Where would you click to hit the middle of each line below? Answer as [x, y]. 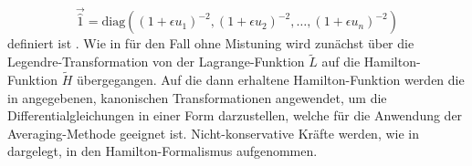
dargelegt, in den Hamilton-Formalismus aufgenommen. [163, 151]
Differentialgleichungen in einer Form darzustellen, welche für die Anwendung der [235, 115]
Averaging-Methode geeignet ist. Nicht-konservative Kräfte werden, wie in [214, 133]
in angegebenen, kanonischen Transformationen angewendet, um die [197, 97]
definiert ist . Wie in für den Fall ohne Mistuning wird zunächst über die [211, 43]
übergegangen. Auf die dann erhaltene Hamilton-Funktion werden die [271, 80]
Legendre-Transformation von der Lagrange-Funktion [156, 62]
